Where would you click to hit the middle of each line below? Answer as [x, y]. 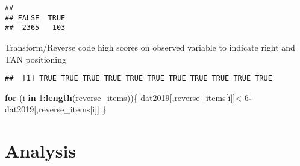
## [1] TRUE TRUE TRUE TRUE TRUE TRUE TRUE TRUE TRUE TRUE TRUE [139, 78]
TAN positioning [36, 59]
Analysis [41, 151]
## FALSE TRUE [35, 18]
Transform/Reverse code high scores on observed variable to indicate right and [150, 47]
